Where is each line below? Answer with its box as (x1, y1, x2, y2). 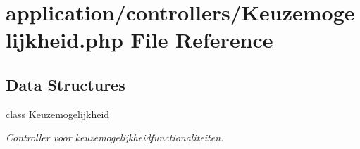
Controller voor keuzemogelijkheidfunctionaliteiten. (6, 130, 224, 145)
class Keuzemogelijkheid (6, 106, 110, 121)
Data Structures (6, 73, 125, 95)
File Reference (130, 25, 273, 54)
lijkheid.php (6, 25, 123, 54)
